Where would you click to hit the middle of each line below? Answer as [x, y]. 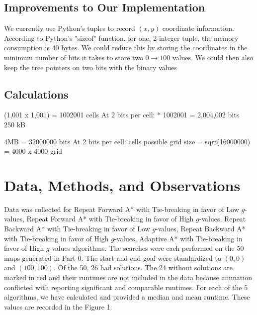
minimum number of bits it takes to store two [74, 57]
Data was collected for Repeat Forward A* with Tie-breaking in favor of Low [122, 209]
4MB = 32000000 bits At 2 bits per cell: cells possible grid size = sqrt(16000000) [127, 141]
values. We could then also [213, 57]
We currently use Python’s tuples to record [70, 28]
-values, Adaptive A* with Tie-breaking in [178, 238]
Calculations [36, 94]
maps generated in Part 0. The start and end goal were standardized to [113, 258]
